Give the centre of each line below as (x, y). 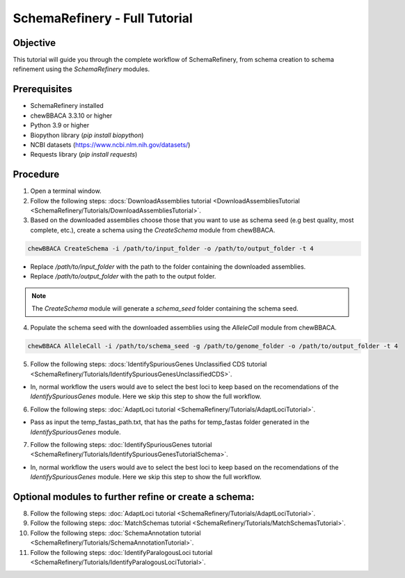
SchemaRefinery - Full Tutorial (103, 18)
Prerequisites (42, 89)
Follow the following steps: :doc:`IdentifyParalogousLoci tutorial (121, 552)
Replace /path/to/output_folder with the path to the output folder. (123, 276)
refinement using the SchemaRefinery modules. (81, 69)
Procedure (36, 174)
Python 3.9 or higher (60, 125)
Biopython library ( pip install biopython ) (87, 135)
